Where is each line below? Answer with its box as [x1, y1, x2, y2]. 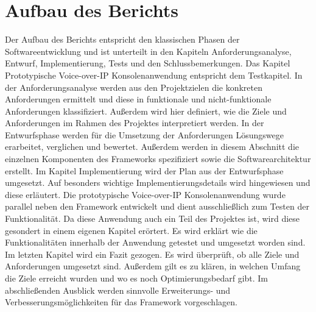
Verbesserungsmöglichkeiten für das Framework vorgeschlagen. [5, 296, 237, 308]
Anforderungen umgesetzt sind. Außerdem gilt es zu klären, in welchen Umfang [5, 260, 301, 272]
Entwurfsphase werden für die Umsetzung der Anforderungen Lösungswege [5, 128, 284, 141]
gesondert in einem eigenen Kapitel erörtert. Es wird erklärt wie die [5, 224, 258, 236]
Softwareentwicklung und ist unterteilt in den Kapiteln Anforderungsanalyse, [5, 44, 292, 57]
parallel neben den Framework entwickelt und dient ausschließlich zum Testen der [5, 200, 309, 213]
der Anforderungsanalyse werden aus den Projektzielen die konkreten [5, 80, 263, 93]
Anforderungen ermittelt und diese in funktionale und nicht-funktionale [5, 93, 272, 105]
